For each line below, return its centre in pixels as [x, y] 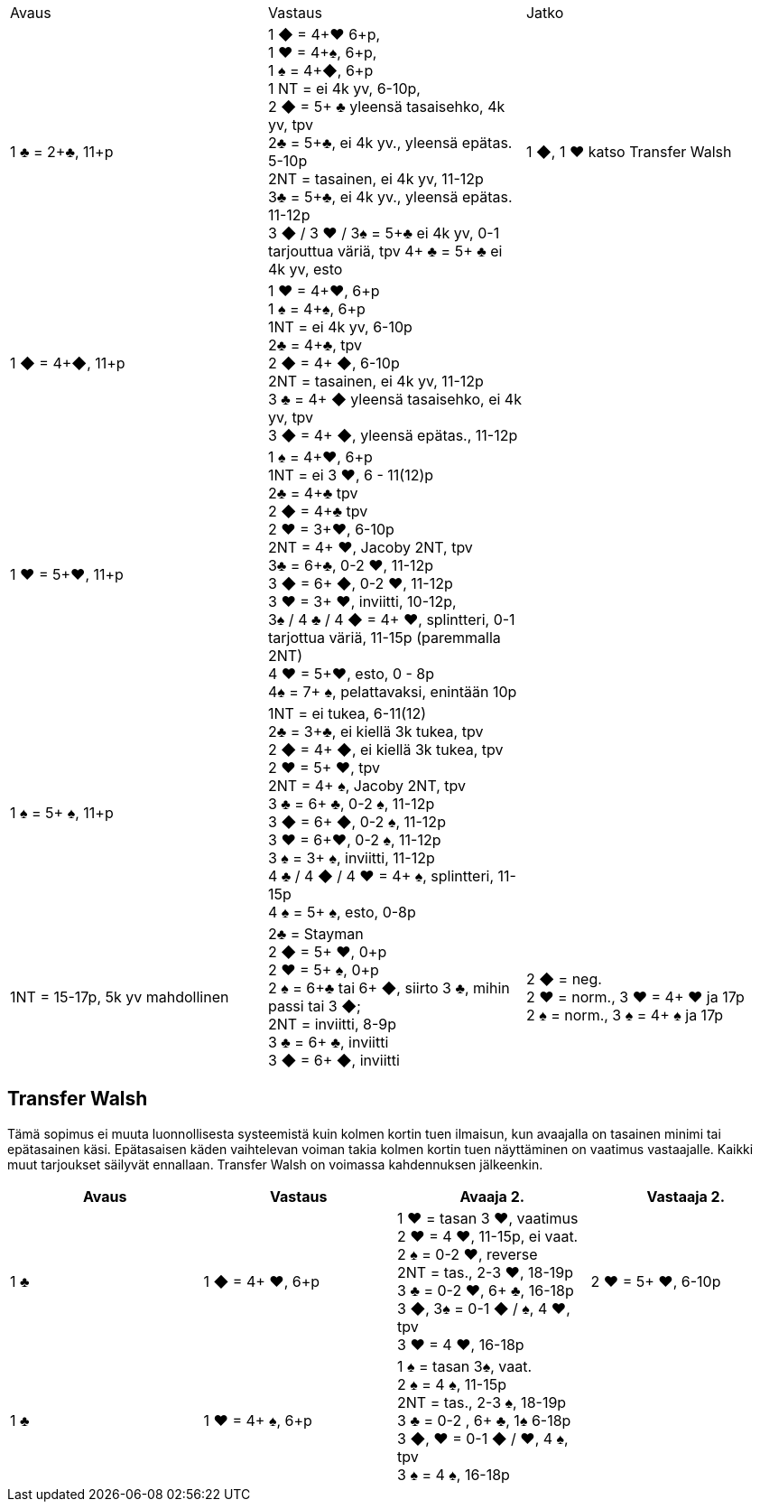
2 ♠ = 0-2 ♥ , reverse [468, 1254]
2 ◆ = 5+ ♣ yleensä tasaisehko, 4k [386, 107]
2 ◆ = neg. [564, 979]
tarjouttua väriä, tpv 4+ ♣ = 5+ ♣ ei [385, 251]
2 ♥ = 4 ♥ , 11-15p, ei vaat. [488, 1236]
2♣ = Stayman [315, 934]
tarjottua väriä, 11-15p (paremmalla [384, 638]
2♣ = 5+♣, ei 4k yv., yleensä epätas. [390, 143]
